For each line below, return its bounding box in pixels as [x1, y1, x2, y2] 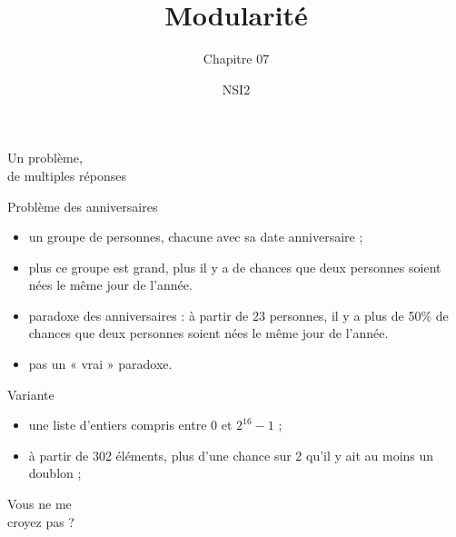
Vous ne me [7, 494, 72, 513]
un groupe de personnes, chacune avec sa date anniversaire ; [28, 227, 363, 246]
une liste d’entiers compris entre [28, 415, 207, 434]
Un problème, [7, 148, 83, 167]
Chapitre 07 [203, 49, 270, 68]
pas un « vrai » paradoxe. [28, 354, 173, 373]
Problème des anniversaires [7, 196, 158, 215]
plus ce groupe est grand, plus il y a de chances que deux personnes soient [28, 257, 441, 276]
